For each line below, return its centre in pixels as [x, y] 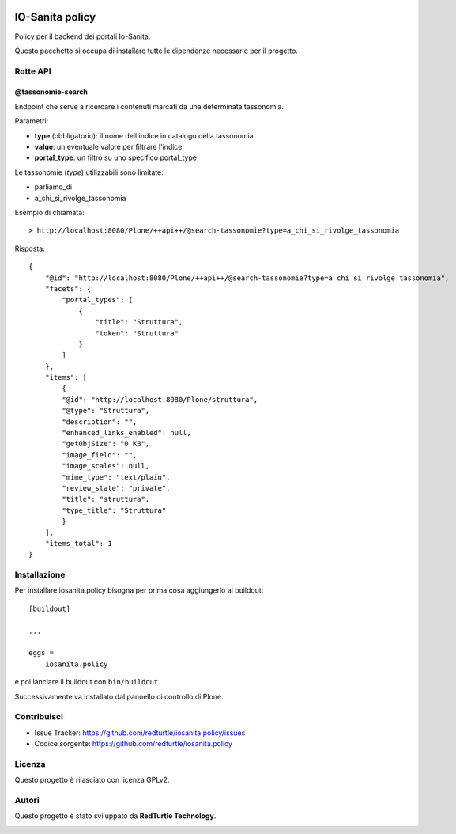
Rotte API [33, 71]
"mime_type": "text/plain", [116, 477]
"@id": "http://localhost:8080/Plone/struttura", [160, 399]
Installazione [40, 575]
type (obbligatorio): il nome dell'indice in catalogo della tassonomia [144, 135]
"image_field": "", [100, 455]
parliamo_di [53, 187]
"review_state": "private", [116, 488]
